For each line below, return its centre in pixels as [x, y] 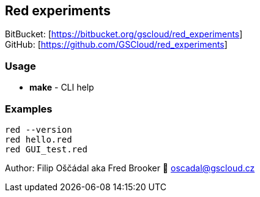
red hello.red [39, 139]
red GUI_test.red [46, 149]
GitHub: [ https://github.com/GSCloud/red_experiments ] [116, 45]
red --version [39, 129]
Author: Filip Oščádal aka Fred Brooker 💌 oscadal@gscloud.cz [130, 168]
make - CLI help [62, 87]
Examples [29, 109]
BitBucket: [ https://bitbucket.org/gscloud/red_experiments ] [124, 34]
